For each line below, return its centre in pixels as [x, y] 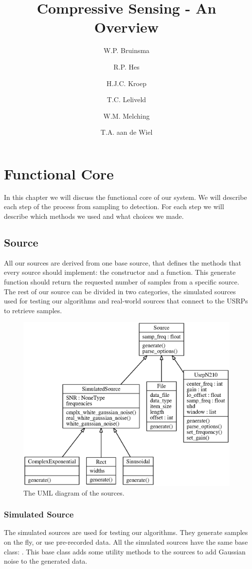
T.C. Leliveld [126, 99]
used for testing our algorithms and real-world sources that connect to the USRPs [126, 301]
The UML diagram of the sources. [74, 492]
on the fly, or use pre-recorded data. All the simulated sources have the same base [126, 542]
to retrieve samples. [33, 310]
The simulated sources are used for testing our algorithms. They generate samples [126, 532]
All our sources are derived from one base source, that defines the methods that [123, 262]
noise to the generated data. [46, 561]
